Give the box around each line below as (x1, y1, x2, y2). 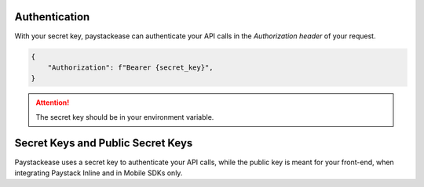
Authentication (14, 10, 90, 23)
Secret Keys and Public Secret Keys (14, 137, 193, 150)
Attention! (35, 98, 70, 107)
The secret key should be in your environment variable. (35, 112, 214, 121)
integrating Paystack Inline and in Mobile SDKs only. (14, 168, 183, 178)
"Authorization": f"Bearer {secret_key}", (47, 63, 214, 72)
